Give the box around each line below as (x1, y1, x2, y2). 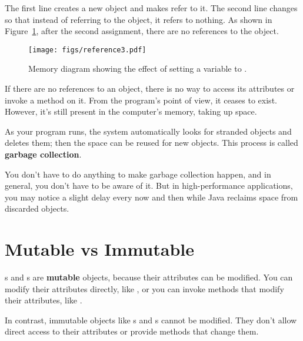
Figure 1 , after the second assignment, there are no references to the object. (5, 25, 279, 37)
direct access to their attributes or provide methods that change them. (5, 325, 259, 337)
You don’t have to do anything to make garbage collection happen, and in (5, 168, 271, 180)
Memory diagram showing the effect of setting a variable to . (28, 62, 247, 75)
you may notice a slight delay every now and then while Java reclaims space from (5, 190, 298, 203)
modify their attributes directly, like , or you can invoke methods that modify (5, 282, 284, 295)
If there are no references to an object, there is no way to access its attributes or (5, 82, 295, 95)
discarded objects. (5, 202, 69, 215)
